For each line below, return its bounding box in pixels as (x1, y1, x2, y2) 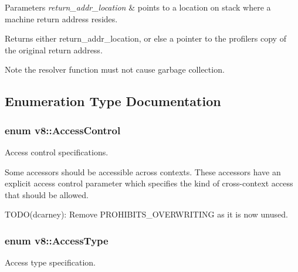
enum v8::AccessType (5, 233, 109, 247)
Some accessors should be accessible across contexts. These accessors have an (5, 165, 281, 178)
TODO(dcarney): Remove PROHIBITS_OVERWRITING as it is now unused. (5, 208, 288, 220)
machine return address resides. (5, 12, 118, 25)
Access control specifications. (5, 145, 109, 158)
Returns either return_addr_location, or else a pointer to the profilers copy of (5, 32, 286, 45)
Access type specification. (5, 256, 96, 268)
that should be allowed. (5, 188, 89, 200)
